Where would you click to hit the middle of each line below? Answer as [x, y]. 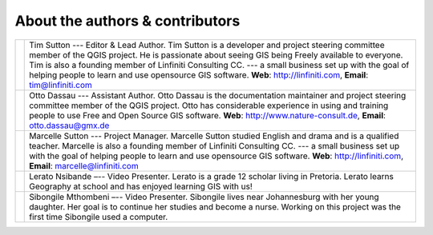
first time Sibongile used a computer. [99, 217]
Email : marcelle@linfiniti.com [84, 165]
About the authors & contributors [127, 21]
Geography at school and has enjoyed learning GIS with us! [141, 186]
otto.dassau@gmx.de [69, 125]
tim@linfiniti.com [61, 85]
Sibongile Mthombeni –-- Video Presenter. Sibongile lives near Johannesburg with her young [204, 197]
